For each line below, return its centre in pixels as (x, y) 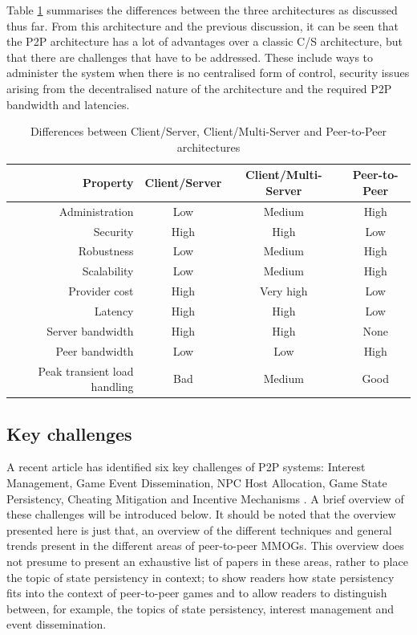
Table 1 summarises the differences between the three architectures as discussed (202, 10)
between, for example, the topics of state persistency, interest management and (200, 608)
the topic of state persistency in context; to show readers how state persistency (200, 577)
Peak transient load (86, 370)
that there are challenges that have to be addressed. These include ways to (190, 57)
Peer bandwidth (95, 350)
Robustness (106, 251)
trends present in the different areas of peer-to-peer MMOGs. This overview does (205, 545)
